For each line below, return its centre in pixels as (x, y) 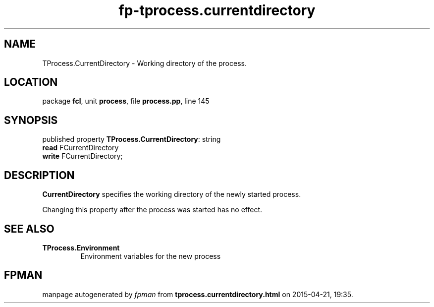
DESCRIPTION (39, 175)
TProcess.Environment (81, 247)
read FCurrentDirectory (81, 148)
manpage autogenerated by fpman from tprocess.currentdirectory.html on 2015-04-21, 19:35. (198, 294)
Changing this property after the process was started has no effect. (152, 210)
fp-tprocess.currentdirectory (217, 10)
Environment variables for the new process (151, 256)
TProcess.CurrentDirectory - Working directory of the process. (144, 63)
